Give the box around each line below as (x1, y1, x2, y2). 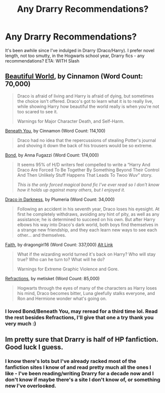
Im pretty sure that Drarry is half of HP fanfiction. (5, 335, 159, 344)
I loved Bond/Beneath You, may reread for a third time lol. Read (5, 308, 158, 315)
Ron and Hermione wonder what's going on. (17, 295, 107, 301)
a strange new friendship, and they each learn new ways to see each (17, 227, 158, 232)
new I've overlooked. (5, 382, 57, 389)
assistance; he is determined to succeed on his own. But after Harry (17, 216, 156, 222)
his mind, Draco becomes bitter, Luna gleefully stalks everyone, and (17, 290, 155, 296)
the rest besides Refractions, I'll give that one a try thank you (5, 314, 154, 321)
